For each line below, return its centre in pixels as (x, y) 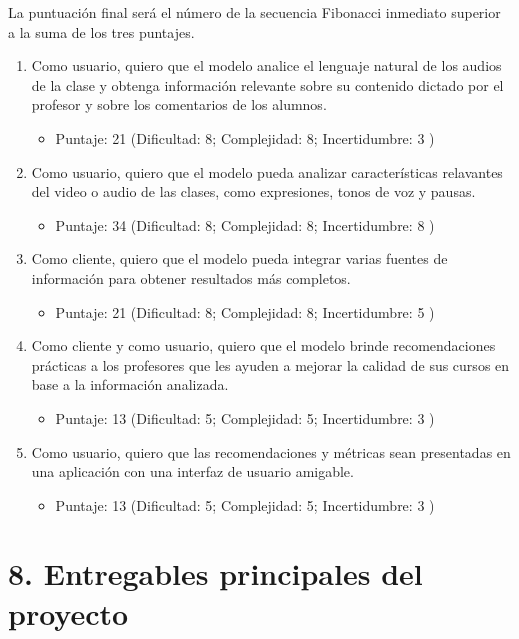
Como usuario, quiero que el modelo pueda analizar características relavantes (267, 171)
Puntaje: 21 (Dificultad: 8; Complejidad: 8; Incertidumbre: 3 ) (245, 137)
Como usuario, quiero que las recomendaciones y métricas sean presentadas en (271, 451)
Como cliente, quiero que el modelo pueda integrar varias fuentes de (239, 258)
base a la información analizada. (130, 384)
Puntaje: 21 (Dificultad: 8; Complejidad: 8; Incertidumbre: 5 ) (245, 311)
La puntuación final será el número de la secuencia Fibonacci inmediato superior (254, 12)
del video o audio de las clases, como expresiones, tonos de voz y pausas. (253, 191)
